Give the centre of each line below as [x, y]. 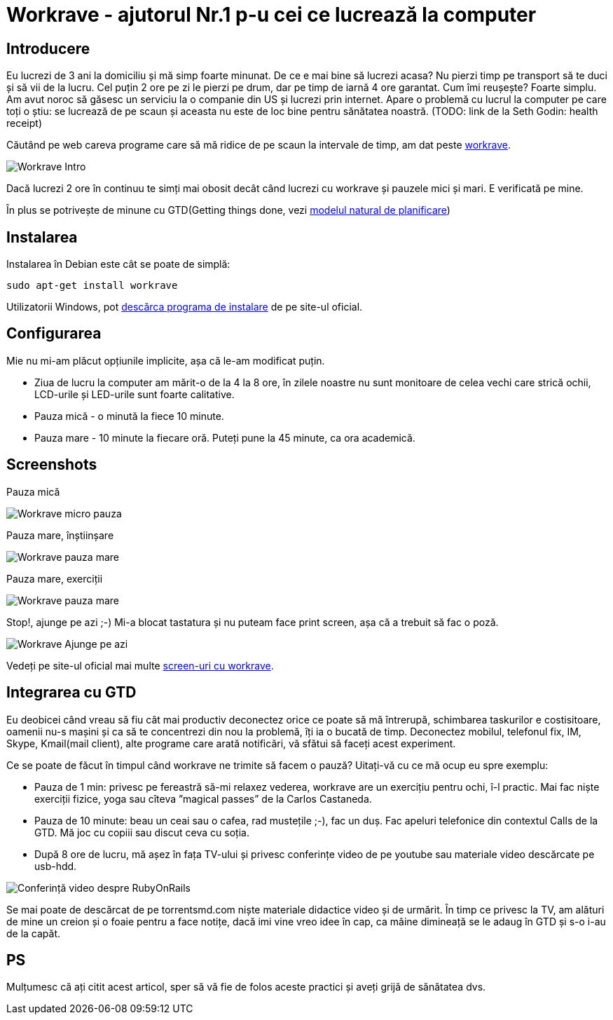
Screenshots [52, 465]
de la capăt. [34, 933]
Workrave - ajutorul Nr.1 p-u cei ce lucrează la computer [271, 15]
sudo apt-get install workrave [92, 286]
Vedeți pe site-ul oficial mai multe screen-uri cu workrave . [140, 665]
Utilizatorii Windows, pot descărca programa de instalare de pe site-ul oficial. [185, 307]
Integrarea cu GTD [71, 693]
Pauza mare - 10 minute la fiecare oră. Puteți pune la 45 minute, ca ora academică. [225, 437]
